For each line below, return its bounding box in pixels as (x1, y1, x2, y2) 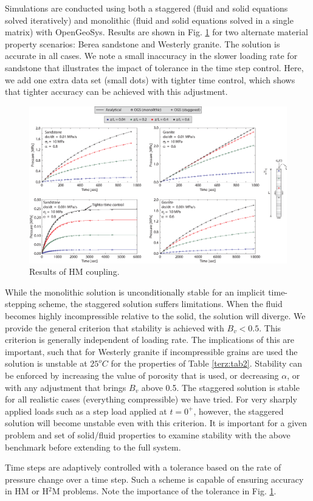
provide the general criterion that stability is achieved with (5, 321, 224, 334)
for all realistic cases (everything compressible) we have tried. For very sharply (5, 393, 297, 406)
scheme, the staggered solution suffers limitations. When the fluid (39, 297, 283, 310)
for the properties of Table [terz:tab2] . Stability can (111, 357, 302, 370)
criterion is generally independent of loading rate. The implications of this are (5, 333, 295, 346)
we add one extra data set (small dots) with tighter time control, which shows (5, 73, 295, 86)
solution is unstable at (5, 357, 88, 370)
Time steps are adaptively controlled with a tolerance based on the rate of (5, 461, 281, 474)
